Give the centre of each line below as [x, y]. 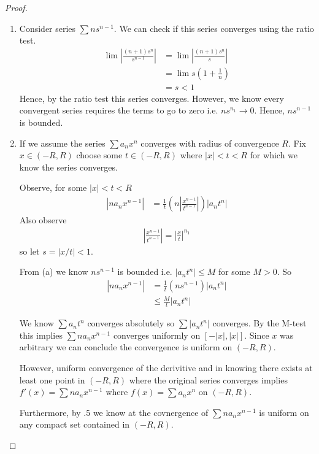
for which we [274, 155]
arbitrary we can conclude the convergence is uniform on [126, 347]
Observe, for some [53, 187]
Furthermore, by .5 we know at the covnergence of [114, 412]
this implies [41, 335]
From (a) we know [54, 271]
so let [29, 251]
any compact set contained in [75, 424]
